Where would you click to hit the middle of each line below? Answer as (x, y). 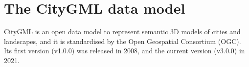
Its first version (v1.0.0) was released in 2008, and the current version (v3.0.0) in (124, 51)
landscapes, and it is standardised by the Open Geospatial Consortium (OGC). (123, 41)
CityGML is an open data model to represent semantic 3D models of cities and (122, 32)
